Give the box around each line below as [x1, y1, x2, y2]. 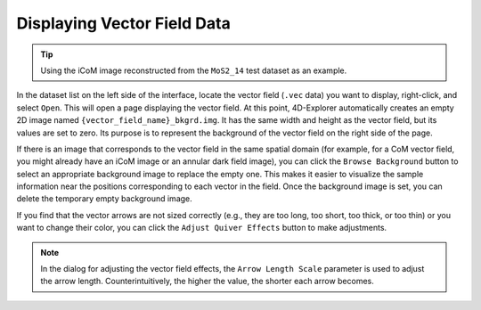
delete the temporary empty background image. [16, 193, 193, 204]
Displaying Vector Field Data [16, 13, 231, 33]
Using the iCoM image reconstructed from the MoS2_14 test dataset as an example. [40, 65, 347, 76]
